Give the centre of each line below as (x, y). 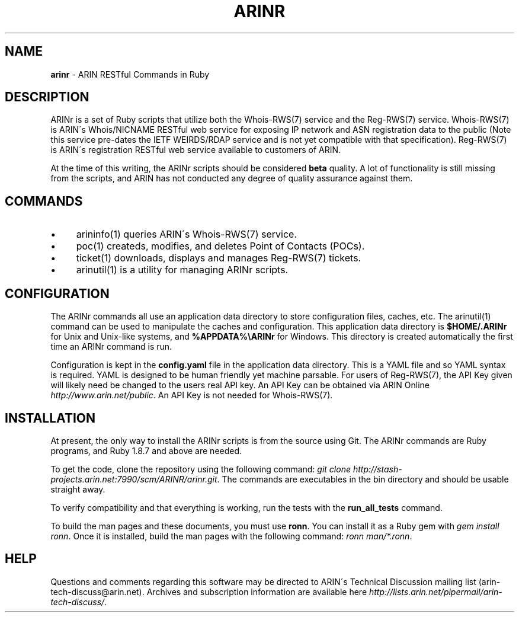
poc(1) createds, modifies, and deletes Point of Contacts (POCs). (220, 246)
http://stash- (377, 469)
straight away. (78, 489)
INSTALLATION (50, 418)
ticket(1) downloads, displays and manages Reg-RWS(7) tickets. (219, 258)
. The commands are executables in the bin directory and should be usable (363, 479)
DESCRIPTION (47, 97)
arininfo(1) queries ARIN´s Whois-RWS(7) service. (187, 234)
